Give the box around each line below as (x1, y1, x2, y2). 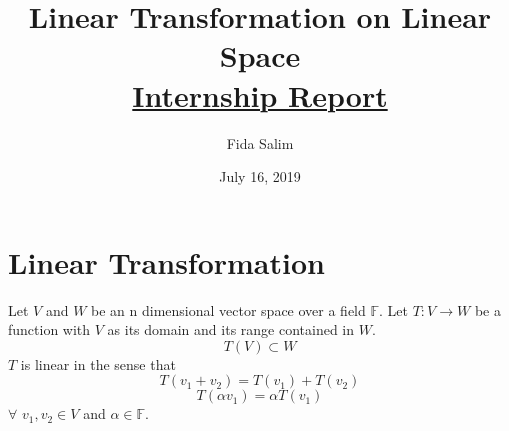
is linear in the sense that (20, 353, 176, 374)
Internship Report (132, 74, 388, 115)
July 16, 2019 (219, 166, 301, 187)
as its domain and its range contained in (107, 319, 355, 340)
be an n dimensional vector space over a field (91, 299, 366, 320)
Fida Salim (226, 132, 294, 153)
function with (8, 319, 91, 340)
